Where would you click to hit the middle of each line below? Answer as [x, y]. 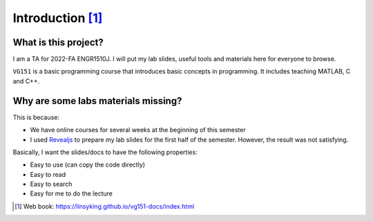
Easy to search [51, 184]
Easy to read [48, 174]
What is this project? [58, 42]
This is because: [36, 117]
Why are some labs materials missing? [97, 101]
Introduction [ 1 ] [58, 18]
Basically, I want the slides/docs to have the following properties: [105, 152]
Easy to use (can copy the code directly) [87, 165]
